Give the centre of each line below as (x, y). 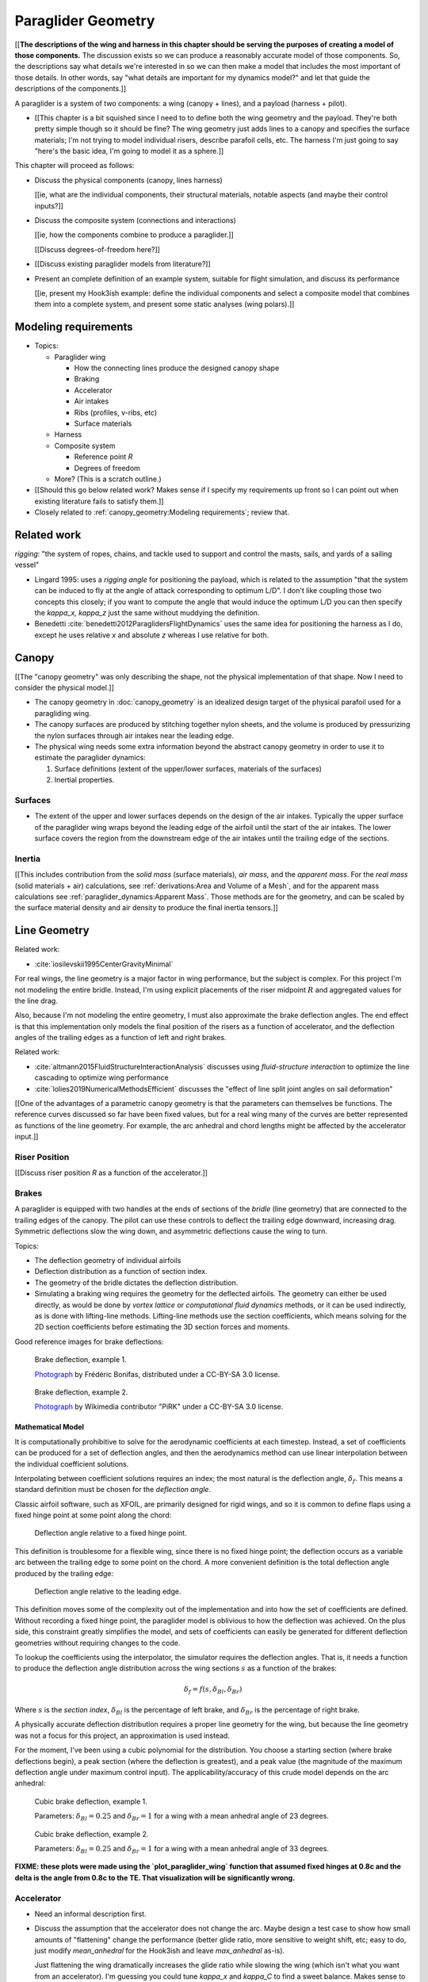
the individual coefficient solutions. (72, 1464)
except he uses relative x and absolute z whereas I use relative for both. (152, 635)
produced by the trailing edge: (64, 1573)
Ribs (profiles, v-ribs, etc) (116, 412)
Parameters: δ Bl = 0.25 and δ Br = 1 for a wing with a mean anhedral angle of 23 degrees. (182, 1817)
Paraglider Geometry (85, 21)
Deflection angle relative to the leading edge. (108, 1592)
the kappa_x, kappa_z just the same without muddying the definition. (147, 612)
